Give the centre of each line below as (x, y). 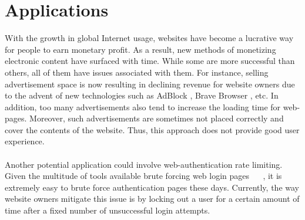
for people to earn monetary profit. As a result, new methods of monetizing (140, 49)
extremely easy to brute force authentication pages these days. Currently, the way (152, 187)
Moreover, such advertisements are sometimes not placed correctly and (157, 118)
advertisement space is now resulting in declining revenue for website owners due (150, 84)
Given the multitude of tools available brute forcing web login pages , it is (143, 176)
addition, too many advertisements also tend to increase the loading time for (143, 106)
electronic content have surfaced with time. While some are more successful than (150, 61)
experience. (25, 141)
